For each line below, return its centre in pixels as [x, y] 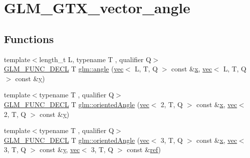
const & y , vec [60, 149]
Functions [29, 38]
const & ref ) [144, 149]
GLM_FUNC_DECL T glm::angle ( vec [64, 69]
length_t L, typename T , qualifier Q [95, 59]
